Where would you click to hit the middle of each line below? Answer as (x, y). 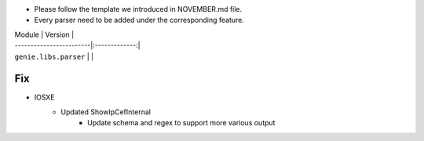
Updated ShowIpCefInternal (106, 112)
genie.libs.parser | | (54, 56)
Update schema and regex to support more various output (181, 123)
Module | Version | (44, 34)
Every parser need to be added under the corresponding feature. (139, 20)
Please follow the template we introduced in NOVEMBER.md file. (138, 9)
